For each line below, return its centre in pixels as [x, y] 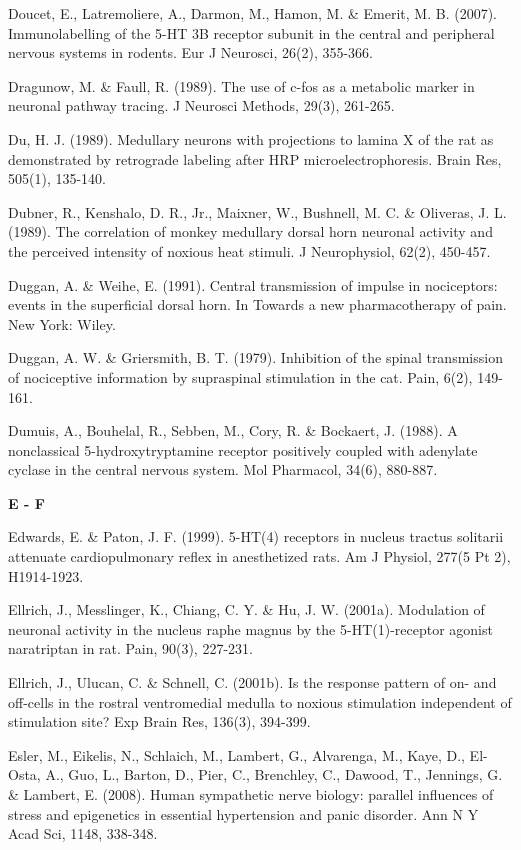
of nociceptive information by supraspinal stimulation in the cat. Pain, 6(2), [240, 376]
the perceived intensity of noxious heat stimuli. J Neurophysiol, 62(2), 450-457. [249, 250]
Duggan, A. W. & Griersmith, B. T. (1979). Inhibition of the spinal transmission [255, 357]
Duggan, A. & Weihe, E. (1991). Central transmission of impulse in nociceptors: [253, 284]
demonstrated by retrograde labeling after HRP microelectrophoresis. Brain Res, [255, 158]
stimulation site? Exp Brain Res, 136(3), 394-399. [159, 721]
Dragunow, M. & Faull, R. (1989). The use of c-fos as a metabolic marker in [241, 85]
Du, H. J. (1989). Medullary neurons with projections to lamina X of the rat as [251, 138]
